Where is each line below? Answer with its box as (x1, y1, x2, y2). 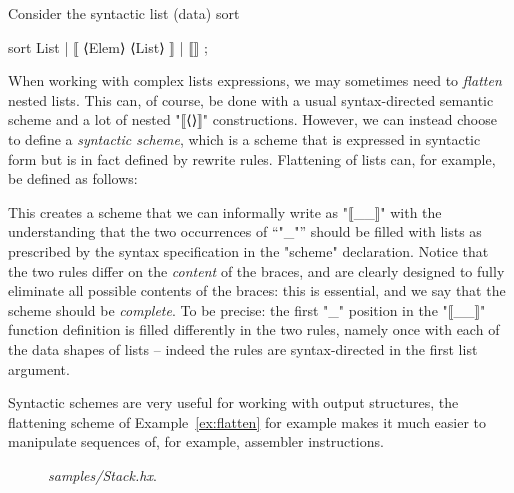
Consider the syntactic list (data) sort (8, 3, 240, 23)
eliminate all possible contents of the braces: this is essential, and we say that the (8, 280, 506, 301)
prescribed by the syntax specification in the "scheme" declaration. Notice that (8, 240, 489, 261)
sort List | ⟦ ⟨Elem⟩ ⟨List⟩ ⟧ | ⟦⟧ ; (8, 36, 209, 57)
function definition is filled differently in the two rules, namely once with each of (8, 319, 500, 340)
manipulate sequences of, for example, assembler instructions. (8, 431, 384, 452)
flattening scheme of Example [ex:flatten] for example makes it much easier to (8, 411, 487, 432)
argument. (8, 358, 70, 379)
